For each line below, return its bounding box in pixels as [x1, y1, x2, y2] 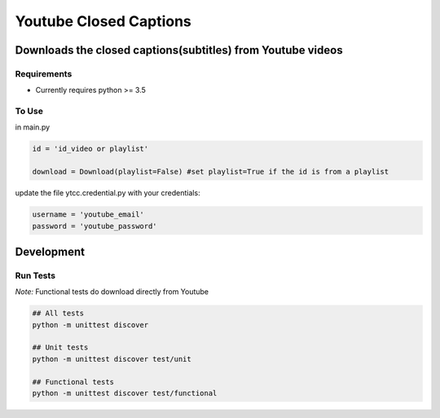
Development [15, 244, 86, 258]
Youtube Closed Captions [15, 12, 191, 30]
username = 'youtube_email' [32, 210, 144, 219]
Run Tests [15, 270, 56, 281]
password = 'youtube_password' [32, 221, 158, 231]
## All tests [32, 309, 85, 318]
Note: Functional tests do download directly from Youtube [15, 287, 209, 297]
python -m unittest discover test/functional [32, 389, 218, 398]
